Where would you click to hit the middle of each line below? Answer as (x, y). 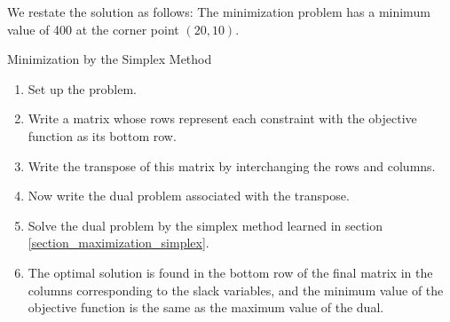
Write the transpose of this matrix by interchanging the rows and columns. (232, 165)
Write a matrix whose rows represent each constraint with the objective (222, 118)
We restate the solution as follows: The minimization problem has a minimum (219, 12)
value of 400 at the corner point (93, 29)
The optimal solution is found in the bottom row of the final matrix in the (230, 272)
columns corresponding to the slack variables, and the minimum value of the (236, 290)
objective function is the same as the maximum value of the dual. (206, 307)
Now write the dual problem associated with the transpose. (189, 196)
